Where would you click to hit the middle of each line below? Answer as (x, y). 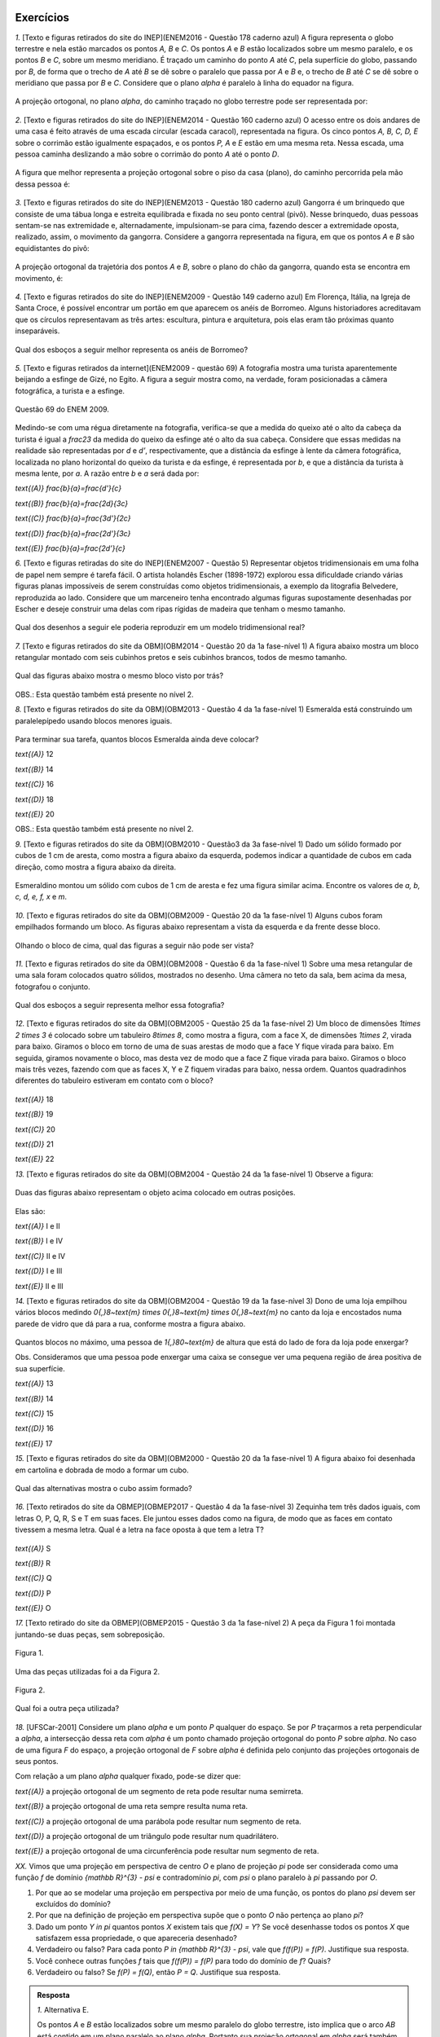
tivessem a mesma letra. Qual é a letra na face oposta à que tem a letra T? (139, 1530)
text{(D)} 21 (35, 1144)
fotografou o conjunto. (53, 987)
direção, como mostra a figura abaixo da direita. (96, 867)
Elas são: (30, 1211)
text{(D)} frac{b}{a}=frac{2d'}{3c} (73, 533)
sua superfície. (40, 1368)
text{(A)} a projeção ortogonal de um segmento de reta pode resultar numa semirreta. (159, 1791)
